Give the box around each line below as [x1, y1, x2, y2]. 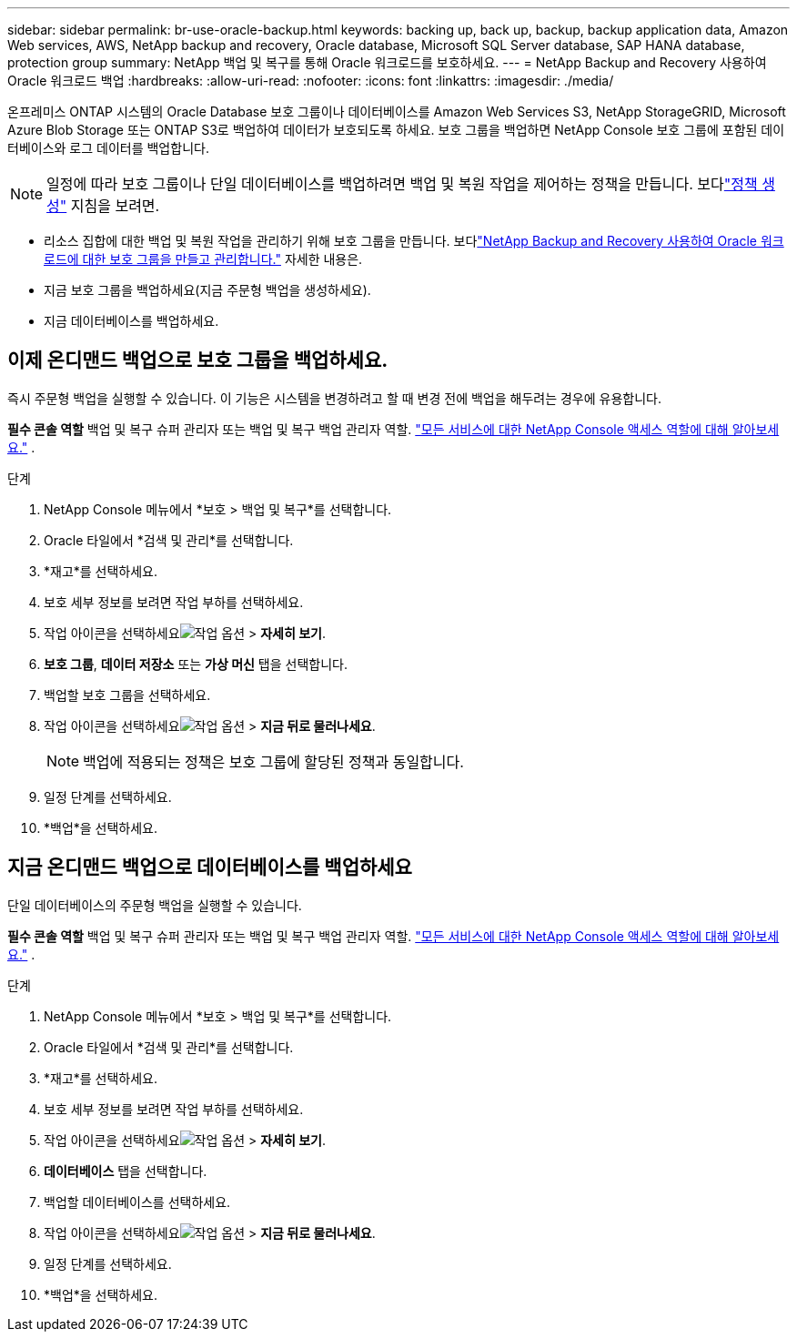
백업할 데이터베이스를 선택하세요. [44, 1193, 231, 1210]
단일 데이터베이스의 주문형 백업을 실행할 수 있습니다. [7, 897, 302, 913]
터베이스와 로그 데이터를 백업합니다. [7, 140, 209, 156]
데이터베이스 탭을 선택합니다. [44, 1162, 207, 1179]
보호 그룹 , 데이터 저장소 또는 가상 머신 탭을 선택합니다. [44, 655, 348, 672]
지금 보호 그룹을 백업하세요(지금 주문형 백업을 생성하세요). [44, 282, 371, 298]
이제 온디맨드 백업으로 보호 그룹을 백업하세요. [7, 349, 388, 372]
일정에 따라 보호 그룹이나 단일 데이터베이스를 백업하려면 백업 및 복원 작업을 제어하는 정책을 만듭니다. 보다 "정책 [46, 175, 758, 193]
